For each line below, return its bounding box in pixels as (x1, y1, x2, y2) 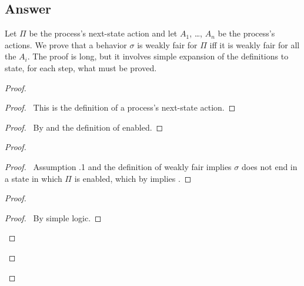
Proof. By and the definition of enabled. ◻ (5, 121, 163, 133)
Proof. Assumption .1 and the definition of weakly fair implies (5, 160, 232, 172)
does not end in (241, 160, 298, 172)
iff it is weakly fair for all (209, 38, 300, 51)
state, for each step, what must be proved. (5, 61, 157, 74)
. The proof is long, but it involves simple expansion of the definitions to (27, 50, 289, 62)
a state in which (5, 172, 62, 184)
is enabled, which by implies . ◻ (74, 172, 192, 184)
